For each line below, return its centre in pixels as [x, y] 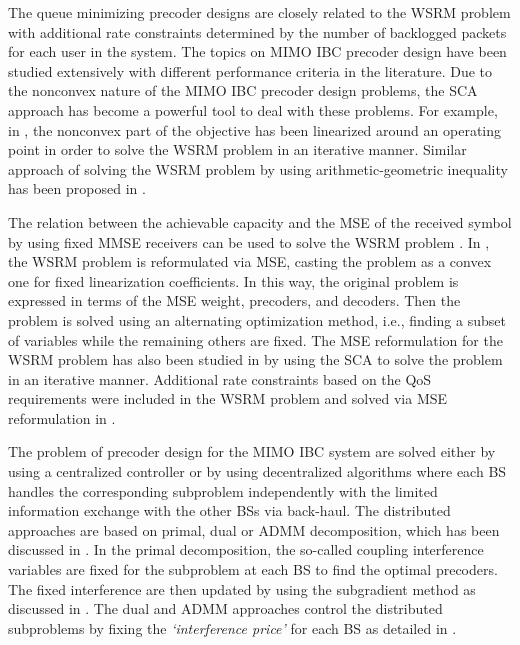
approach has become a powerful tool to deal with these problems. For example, [253, 109]
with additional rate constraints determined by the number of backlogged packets [257, 31]
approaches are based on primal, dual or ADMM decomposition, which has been [254, 529]
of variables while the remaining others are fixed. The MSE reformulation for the [255, 339]
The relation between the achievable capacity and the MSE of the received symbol [260, 221]
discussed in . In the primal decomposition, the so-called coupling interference [246, 549]
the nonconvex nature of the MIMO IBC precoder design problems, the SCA [243, 90]
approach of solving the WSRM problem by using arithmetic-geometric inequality [258, 168]
